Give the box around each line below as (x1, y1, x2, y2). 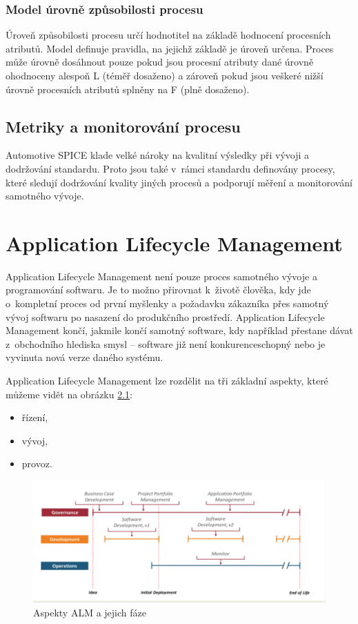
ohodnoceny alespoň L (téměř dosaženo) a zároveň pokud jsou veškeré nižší (6, 68, 324, 82)
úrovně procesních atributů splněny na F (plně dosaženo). (6, 81, 250, 96)
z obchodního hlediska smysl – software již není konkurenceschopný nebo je (6, 336, 326, 351)
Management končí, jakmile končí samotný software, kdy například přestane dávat (6, 323, 353, 338)
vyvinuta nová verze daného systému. (6, 350, 163, 364)
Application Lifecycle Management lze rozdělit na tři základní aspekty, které (6, 373, 328, 388)
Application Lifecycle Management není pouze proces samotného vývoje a (6, 269, 317, 283)
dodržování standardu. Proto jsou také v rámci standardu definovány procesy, (6, 161, 335, 175)
